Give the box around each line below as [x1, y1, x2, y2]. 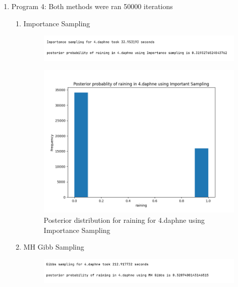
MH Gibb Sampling [23, 242, 84, 252]
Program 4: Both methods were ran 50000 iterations [11, 1, 173, 11]
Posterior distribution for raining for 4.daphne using [43, 215, 205, 225]
